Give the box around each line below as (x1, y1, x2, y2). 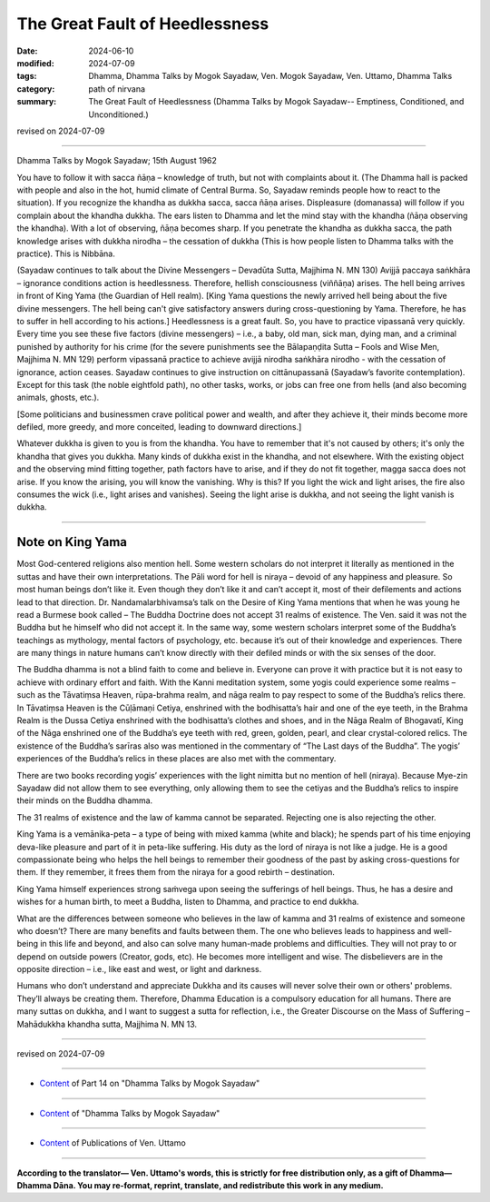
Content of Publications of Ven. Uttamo (39, 1137, 186, 1148)
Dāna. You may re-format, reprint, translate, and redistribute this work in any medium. (53, 1179, 385, 1190)
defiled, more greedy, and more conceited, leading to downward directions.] (16, 422, 302, 432)
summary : (16, 96, 57, 107)
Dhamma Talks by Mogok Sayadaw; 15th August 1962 (16, 155, 218, 166)
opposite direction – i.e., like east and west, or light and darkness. (16, 964, 262, 975)
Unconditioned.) (88, 109, 149, 120)
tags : (16, 71, 37, 82)
